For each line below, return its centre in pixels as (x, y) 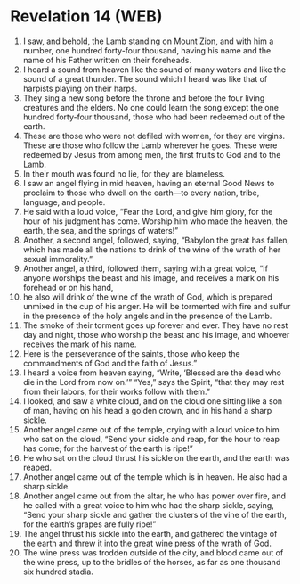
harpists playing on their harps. (80, 88)
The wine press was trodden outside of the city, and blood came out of (153, 552)
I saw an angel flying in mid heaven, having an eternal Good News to (149, 183)
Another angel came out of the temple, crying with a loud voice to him (151, 429)
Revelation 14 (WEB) (86, 16)
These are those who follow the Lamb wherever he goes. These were (150, 145)
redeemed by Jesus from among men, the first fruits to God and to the (152, 154)
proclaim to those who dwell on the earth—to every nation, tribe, (141, 193)
